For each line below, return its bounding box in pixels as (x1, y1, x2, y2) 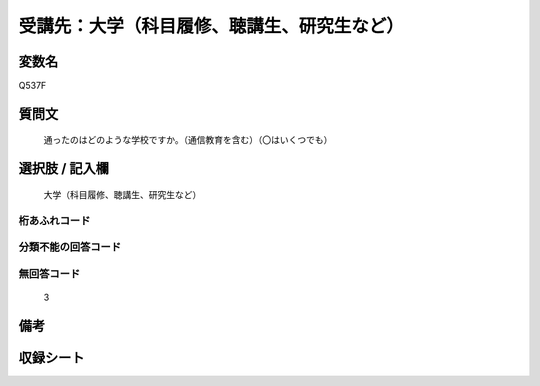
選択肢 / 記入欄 (18, 160, 110, 177)
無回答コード (18, 266, 81, 280)
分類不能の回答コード (18, 240, 122, 254)
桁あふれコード (18, 213, 91, 227)
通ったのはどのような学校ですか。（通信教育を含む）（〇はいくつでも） (43, 134, 333, 146)
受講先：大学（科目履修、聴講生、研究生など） (18, 15, 405, 37)
